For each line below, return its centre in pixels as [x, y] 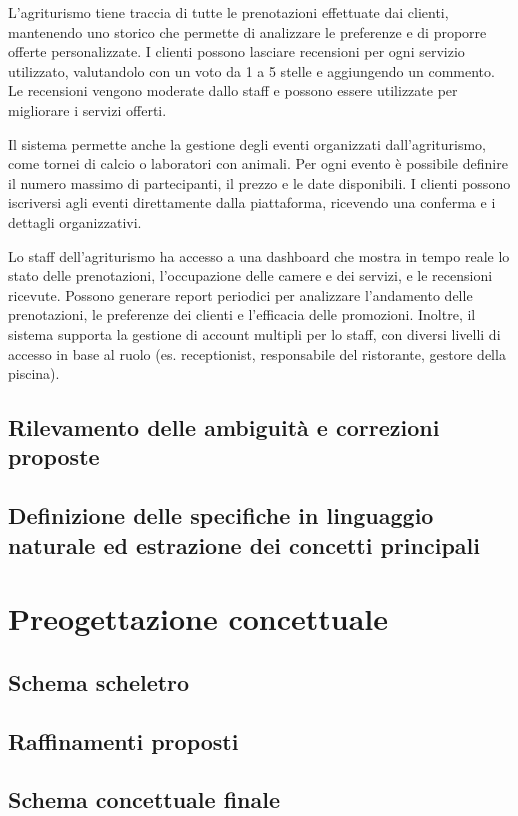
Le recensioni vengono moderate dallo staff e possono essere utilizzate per [233, 90]
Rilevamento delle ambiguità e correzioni [224, 427]
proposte [54, 456]
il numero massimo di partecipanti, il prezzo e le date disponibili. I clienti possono [259, 182]
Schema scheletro [99, 681]
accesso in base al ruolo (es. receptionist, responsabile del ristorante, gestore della [257, 353]
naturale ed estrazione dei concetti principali [244, 544]
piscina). [34, 373]
